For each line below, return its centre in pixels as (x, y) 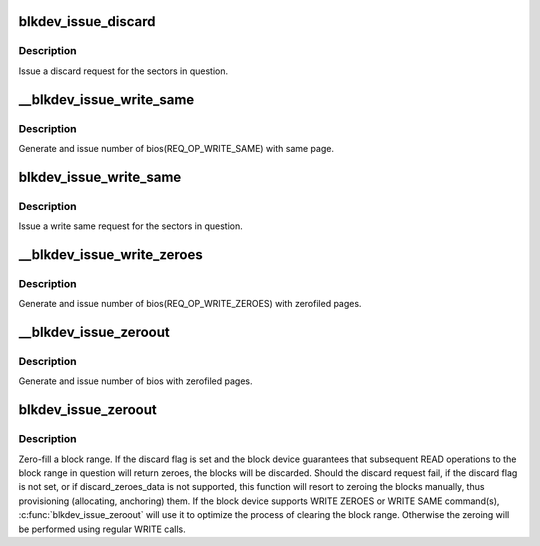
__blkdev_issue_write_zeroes (111, 254)
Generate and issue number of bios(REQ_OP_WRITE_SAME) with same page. (176, 148)
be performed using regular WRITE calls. (102, 529)
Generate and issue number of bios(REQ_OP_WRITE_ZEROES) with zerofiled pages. (190, 304)
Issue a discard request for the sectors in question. (123, 71)
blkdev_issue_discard (87, 21)
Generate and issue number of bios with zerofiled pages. (136, 381)
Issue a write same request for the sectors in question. (131, 226)
